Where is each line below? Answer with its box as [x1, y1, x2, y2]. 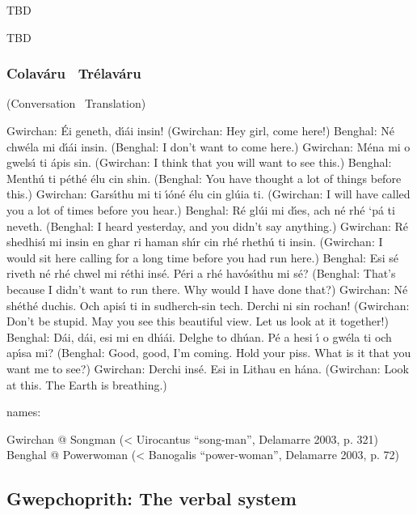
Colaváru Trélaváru [6, 63, 141, 83]
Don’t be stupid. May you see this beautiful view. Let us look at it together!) [6, 313, 389, 330]
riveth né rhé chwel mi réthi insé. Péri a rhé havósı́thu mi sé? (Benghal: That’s [6, 265, 396, 282]
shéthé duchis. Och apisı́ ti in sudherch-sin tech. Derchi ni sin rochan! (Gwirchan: [6, 296, 410, 313]
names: [6, 403, 41, 420]
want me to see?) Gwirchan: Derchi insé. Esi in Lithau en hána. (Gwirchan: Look [6, 360, 409, 377]
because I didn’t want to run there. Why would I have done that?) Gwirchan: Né [6, 280, 408, 297]
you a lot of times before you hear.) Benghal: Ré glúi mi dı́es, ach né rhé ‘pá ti [6, 201, 395, 218]
